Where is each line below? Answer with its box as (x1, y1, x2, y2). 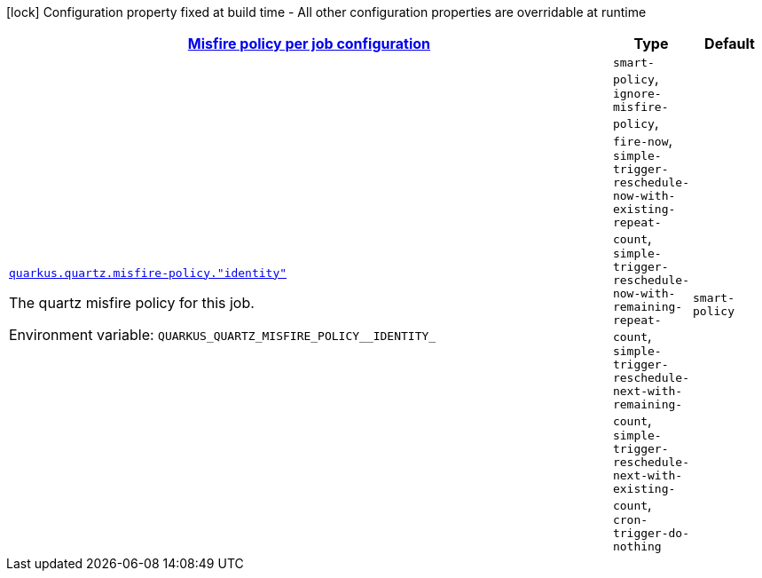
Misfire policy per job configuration (187, 35, 431, 52)
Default (704, 35, 755, 52)
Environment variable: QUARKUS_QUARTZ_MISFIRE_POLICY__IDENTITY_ (9, 325, 436, 344)
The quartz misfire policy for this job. (9, 293, 255, 312)
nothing (612, 540, 662, 553)
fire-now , (612, 131, 673, 149)
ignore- (612, 87, 662, 100)
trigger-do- (612, 527, 689, 540)
